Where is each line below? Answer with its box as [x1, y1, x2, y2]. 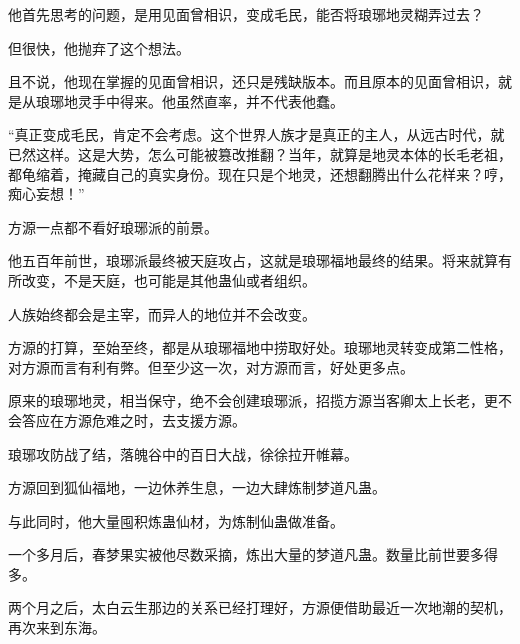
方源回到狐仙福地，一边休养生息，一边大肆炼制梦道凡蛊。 [8, 477, 386, 498]
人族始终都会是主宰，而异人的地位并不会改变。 [8, 303, 316, 324]
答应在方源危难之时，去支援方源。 [21, 409, 246, 430]
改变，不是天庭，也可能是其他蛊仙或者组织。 [21, 269, 316, 290]
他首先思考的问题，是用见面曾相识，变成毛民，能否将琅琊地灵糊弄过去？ [8, 4, 484, 24]
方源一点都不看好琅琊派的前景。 [8, 216, 218, 237]
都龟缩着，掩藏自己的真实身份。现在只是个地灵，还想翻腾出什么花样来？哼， [8, 163, 512, 184]
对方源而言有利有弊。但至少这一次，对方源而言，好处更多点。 [8, 356, 414, 377]
